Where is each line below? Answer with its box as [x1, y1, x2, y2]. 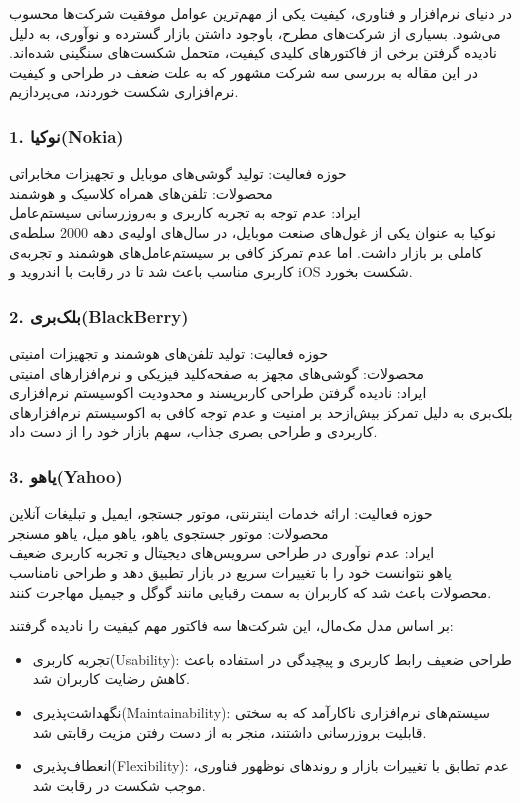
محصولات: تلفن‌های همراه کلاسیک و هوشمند [9, 182, 273, 203]
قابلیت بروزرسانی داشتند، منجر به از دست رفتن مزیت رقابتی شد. [32, 721, 427, 742]
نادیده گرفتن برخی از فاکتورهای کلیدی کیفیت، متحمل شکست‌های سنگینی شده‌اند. [9, 42, 497, 63]
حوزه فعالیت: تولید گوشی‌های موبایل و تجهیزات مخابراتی [9, 163, 347, 184]
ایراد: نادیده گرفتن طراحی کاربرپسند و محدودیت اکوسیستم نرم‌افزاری [9, 382, 427, 403]
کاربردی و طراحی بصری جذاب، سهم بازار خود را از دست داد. [9, 421, 378, 442]
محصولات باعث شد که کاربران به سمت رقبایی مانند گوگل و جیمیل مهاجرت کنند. [9, 581, 492, 602]
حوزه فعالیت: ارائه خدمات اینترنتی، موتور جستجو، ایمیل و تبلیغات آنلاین [9, 503, 433, 524]
